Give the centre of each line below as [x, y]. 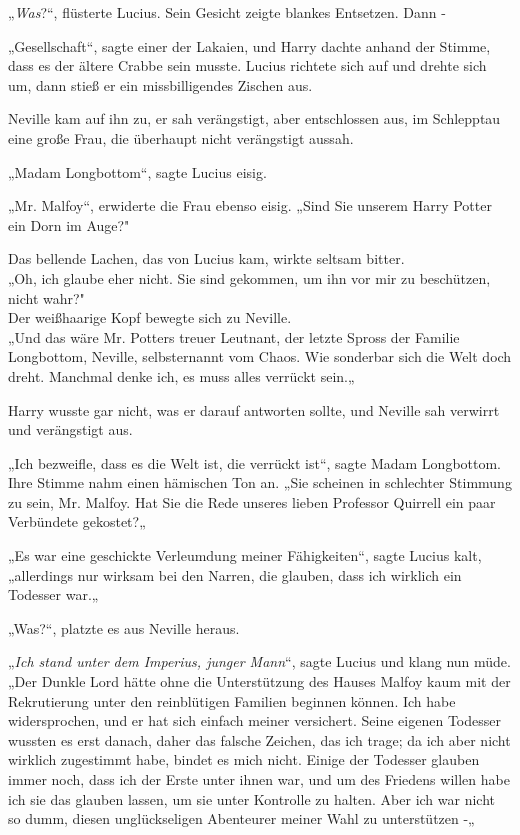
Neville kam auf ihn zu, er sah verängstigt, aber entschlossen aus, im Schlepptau [254, 118]
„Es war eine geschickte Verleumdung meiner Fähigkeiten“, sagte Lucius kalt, [245, 555]
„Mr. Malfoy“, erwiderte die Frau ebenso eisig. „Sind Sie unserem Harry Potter [250, 205]
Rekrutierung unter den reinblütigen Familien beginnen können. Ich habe [232, 700]
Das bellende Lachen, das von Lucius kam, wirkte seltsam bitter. [206, 258]
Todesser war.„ [53, 594]
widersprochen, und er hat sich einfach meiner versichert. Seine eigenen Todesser [254, 720]
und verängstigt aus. [70, 429]
